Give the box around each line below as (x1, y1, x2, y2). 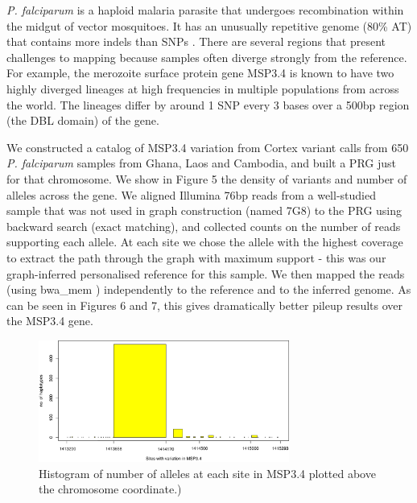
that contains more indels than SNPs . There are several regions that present (6, 33, 386, 50)
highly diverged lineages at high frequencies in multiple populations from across (6, 80, 399, 97)
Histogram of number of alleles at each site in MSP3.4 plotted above (39, 464, 376, 481)
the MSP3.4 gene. (6, 312, 93, 329)
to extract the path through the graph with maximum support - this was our (6, 249, 386, 266)
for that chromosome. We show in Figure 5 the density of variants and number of (6, 170, 407, 187)
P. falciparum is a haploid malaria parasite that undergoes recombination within (6, 2, 404, 18)
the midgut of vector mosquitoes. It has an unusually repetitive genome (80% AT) (6, 17, 412, 34)
